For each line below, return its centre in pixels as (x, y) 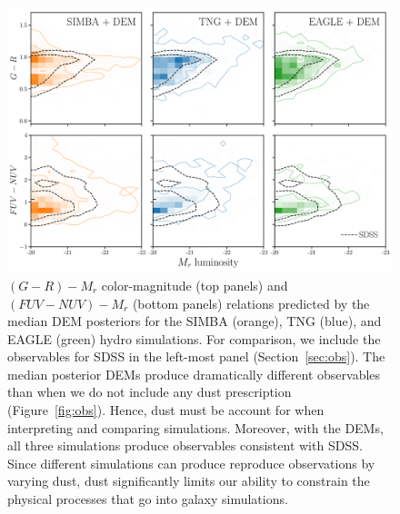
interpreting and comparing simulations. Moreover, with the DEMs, (195, 427)
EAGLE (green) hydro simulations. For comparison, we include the (194, 338)
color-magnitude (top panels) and (195, 285)
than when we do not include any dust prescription (150, 392)
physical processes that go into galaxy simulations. (148, 499)
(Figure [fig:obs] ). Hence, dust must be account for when (166, 410)
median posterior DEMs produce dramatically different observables (194, 374)
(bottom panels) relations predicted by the (251, 303)
